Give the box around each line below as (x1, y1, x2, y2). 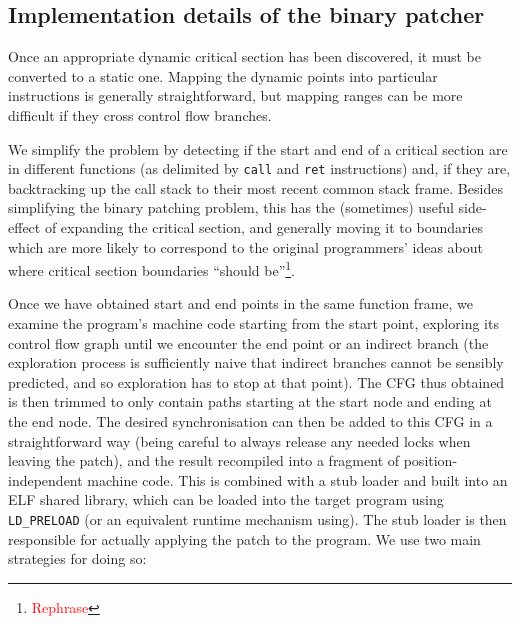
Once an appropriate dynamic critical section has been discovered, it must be (8, 46, 481, 67)
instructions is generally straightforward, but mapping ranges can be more (8, 85, 463, 106)
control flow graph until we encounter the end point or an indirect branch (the (8, 332, 489, 353)
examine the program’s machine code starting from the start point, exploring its (8, 313, 499, 334)
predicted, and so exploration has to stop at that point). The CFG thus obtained (8, 371, 505, 392)
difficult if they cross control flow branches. (8, 104, 272, 125)
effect (8, 217, 41, 238)
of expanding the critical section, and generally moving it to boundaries (44, 217, 484, 238)
